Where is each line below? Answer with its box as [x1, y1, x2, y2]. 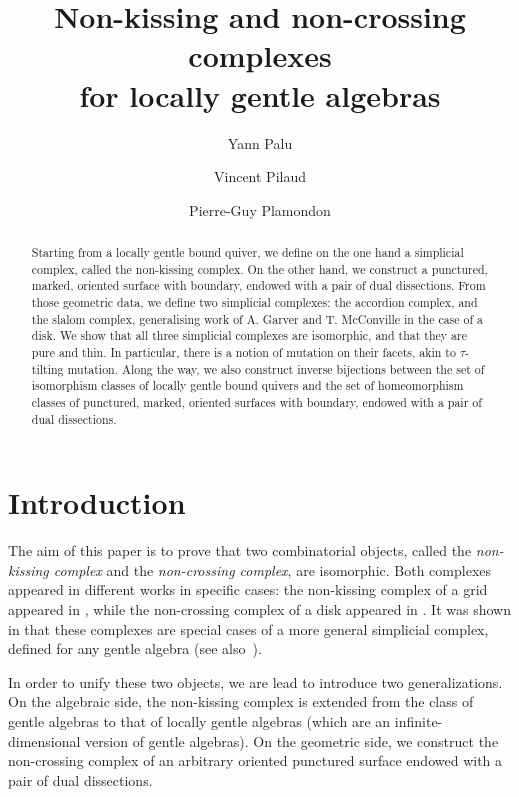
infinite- [394, 710, 443, 731]
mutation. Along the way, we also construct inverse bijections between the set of [67, 360, 485, 377]
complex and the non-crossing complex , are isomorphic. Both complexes [53, 559, 491, 580]
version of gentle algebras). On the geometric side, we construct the [85, 730, 499, 751]
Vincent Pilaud [214, 166, 306, 187]
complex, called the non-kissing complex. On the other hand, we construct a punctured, [31, 260, 488, 277]
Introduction [8, 482, 186, 523]
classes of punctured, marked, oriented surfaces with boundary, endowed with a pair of [31, 393, 482, 410]
